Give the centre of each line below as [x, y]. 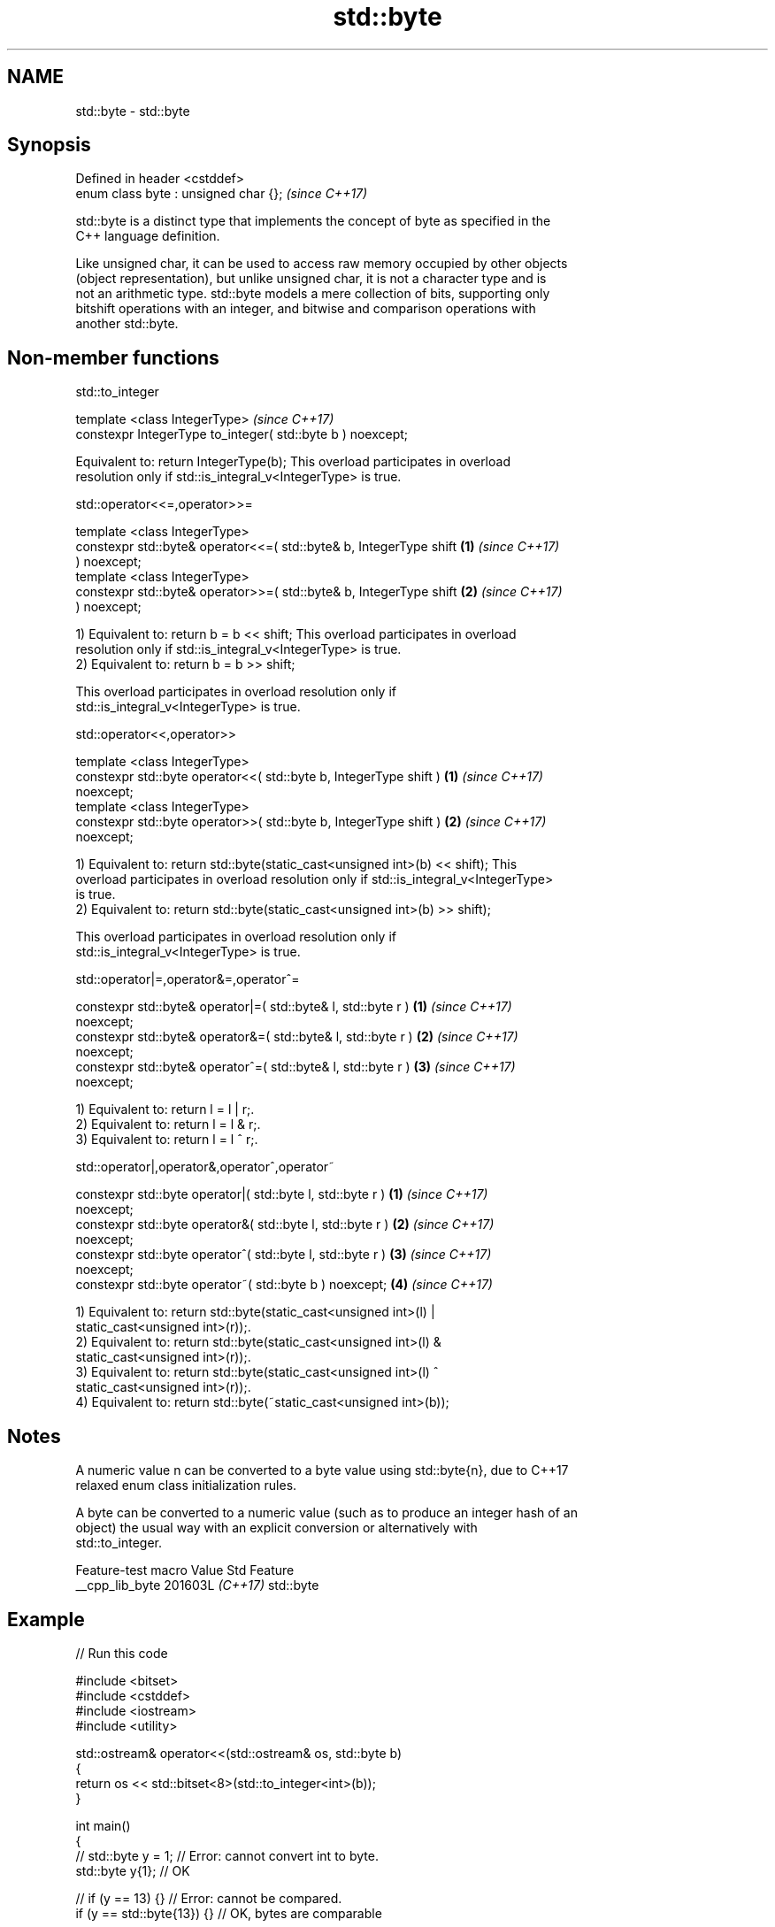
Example [46, 1619]
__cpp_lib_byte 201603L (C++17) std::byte [197, 1585]
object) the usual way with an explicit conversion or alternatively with [276, 1528]
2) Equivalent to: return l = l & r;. [168, 1125]
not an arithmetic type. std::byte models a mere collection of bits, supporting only [313, 294]
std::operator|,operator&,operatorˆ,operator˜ [205, 1167]
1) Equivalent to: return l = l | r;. [165, 1109]
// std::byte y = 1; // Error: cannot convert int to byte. [227, 1855]
